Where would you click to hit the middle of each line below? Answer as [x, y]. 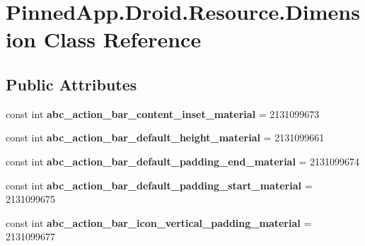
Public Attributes [71, 84]
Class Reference [122, 39]
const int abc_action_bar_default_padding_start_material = [159, 185]
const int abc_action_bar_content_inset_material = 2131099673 [163, 113]
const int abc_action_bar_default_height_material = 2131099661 [165, 137]
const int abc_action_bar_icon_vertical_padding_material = [159, 222]
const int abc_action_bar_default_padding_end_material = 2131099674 [183, 161]
